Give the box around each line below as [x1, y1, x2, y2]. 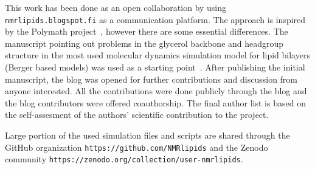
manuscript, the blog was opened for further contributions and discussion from [5, 72, 298, 85]
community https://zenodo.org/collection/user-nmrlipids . [5, 153, 243, 165]
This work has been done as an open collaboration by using [5, 1, 227, 13]
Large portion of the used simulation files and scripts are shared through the [5, 129, 290, 141]
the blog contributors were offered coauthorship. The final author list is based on [5, 96, 306, 109]
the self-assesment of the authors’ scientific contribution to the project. [5, 108, 269, 121]
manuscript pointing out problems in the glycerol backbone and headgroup [5, 36, 284, 49]
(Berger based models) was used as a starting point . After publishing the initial [5, 61, 305, 74]
